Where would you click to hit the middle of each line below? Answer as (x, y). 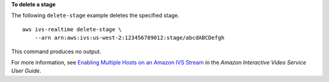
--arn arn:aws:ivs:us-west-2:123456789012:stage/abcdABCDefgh (129, 38)
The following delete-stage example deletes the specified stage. (95, 16)
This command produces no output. (56, 51)
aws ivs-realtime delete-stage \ (72, 29)
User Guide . (26, 71)
